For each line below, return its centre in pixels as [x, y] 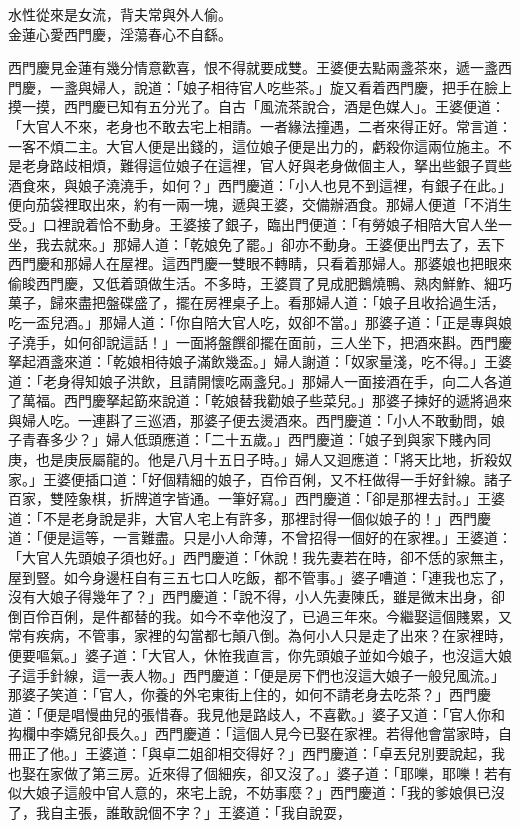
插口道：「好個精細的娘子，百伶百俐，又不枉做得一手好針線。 [284, 478]
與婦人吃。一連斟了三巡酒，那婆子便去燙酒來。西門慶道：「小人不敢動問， [249, 419]
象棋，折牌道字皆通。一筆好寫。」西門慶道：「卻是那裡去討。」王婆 [291, 498]
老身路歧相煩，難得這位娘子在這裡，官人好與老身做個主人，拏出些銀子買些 [266, 165]
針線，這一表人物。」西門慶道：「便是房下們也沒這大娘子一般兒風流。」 [277, 674]
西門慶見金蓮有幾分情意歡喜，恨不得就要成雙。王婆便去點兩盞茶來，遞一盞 [253, 67]
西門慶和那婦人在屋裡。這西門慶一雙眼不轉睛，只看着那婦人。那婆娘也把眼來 [260, 263]
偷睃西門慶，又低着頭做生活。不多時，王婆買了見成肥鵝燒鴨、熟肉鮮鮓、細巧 [260, 282]
